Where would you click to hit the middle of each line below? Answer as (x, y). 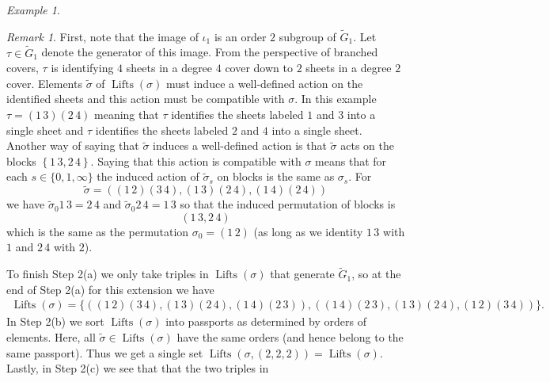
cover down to (259, 68)
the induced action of (148, 176)
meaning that (127, 114)
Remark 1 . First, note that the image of (102, 36)
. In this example (336, 99)
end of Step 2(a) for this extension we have (110, 289)
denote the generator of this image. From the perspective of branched (210, 52)
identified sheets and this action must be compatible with (146, 99)
